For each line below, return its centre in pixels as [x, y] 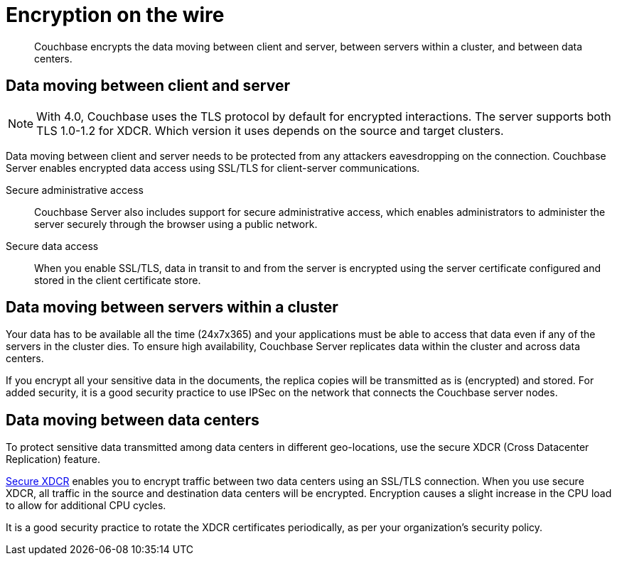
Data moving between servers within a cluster [172, 307]
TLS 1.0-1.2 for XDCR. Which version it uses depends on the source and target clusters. [270, 130]
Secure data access [52, 246]
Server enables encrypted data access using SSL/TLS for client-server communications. [213, 168]
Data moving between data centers [133, 420]
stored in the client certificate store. [118, 280]
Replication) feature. [53, 459]
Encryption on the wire [115, 15]
